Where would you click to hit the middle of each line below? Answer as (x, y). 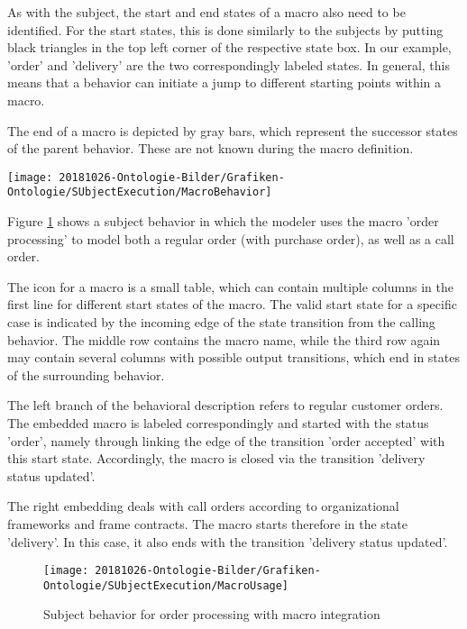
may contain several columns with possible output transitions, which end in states (233, 357)
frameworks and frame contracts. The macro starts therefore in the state (207, 523)
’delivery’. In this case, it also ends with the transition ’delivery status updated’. (228, 541)
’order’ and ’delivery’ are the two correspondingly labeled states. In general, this (229, 64)
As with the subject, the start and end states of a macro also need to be (206, 12)
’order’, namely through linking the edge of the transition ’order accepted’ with (226, 440)
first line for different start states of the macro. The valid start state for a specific (232, 304)
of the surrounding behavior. (86, 374)
